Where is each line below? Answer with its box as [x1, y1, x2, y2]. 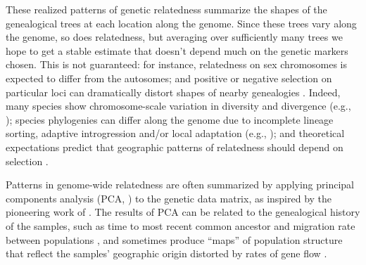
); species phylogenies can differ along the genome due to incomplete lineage [6, 112, 334, 127]
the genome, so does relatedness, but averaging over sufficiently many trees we [6, 30, 343, 44]
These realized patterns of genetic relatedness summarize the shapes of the [6, 2, 327, 16]
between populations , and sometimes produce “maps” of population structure [6, 232, 343, 247]
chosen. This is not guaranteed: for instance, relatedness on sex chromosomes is [6, 57, 348, 72]
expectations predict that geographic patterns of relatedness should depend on [6, 139, 343, 154]
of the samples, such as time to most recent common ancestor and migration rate [6, 218, 355, 233]
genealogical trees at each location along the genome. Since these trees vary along [6, 15, 357, 30]
